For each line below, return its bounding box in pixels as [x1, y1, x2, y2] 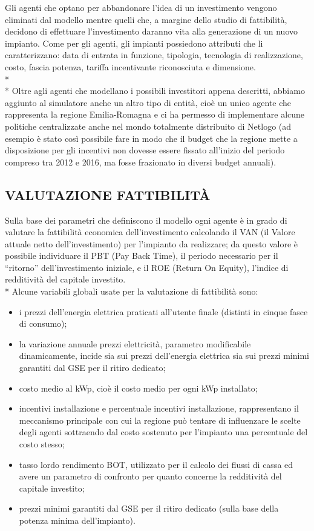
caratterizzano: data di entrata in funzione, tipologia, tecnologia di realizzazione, [5, 48, 303, 61]
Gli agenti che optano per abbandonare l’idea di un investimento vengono [5, 1, 277, 13]
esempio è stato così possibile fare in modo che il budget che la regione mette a [5, 132, 298, 144]
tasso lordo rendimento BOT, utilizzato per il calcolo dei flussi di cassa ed [19, 458, 293, 470]
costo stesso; [19, 438, 65, 450]
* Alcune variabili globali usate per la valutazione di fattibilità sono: [5, 285, 258, 298]
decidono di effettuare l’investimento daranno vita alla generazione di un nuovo [5, 25, 298, 38]
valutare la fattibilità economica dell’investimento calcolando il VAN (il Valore [5, 225, 295, 238]
